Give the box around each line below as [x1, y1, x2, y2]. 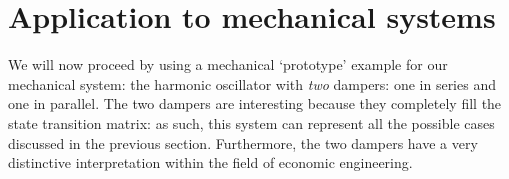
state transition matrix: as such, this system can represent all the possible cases [8, 112, 495, 133]
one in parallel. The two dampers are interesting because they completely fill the [8, 93, 502, 114]
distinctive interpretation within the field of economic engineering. [8, 152, 413, 173]
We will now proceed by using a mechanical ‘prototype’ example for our [8, 54, 448, 75]
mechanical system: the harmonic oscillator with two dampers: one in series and [8, 73, 496, 94]
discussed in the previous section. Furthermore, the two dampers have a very [8, 132, 478, 153]
